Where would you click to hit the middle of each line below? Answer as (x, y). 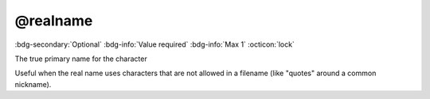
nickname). (33, 84)
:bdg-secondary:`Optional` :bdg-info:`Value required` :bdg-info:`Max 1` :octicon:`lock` (154, 44)
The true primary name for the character (81, 59)
